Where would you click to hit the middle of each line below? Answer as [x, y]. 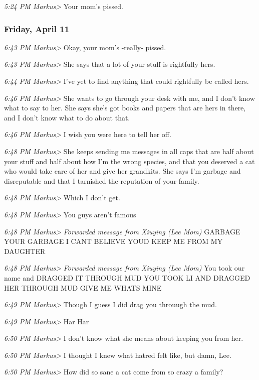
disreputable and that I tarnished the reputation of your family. [102, 180]
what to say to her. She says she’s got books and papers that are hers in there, [125, 108]
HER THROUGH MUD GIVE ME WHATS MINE [83, 287]
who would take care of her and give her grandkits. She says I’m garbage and [122, 171]
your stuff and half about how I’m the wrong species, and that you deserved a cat [129, 161]
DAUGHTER [25, 251]
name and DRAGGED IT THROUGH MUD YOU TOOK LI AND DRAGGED [127, 277]
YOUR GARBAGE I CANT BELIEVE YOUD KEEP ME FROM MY [113, 241]
